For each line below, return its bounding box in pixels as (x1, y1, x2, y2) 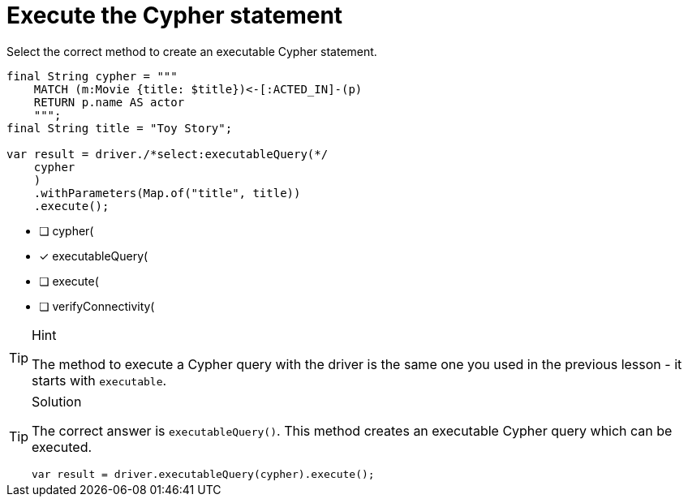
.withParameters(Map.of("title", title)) (33, 186, 301, 200)
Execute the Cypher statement (6, 2, 343, 29)
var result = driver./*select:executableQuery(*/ (6, 147, 329, 161)
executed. (32, 438, 92, 455)
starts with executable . (32, 372, 167, 389)
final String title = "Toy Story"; (6, 121, 233, 135)
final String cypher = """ (6, 69, 178, 83)
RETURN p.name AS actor (33, 95, 185, 109)
